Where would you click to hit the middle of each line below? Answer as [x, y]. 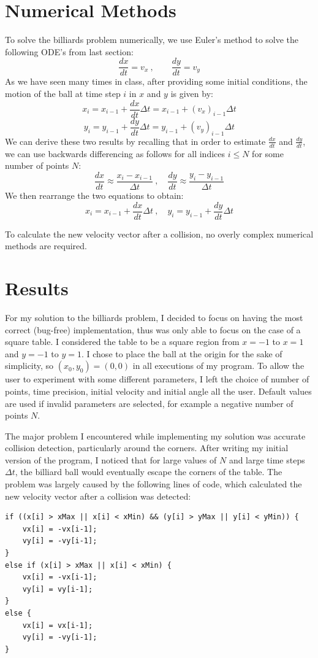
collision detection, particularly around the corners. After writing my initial [147, 448]
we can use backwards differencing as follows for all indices [115, 153]
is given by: [192, 93]
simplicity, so [29, 366]
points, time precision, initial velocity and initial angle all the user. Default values [158, 391]
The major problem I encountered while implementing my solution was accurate [155, 435]
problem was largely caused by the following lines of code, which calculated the [153, 484]
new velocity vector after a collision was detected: [98, 496]
